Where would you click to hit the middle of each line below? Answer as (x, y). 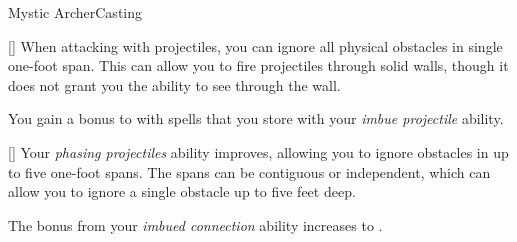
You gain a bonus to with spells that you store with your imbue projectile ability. (256, 118)
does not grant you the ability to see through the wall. (174, 84)
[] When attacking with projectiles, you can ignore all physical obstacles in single (255, 45)
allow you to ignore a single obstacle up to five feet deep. (182, 191)
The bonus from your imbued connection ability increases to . (195, 224)
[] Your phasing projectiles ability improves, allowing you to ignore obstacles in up (258, 151)
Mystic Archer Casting (75, 12)
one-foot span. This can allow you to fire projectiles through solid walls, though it (258, 65)
